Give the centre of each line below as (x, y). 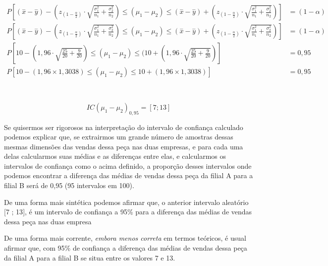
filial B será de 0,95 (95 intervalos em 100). (69, 185)
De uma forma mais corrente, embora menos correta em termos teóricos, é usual (125, 238)
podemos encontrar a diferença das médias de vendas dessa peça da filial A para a (129, 175)
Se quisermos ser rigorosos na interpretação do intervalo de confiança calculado (124, 127)
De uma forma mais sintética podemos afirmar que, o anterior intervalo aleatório (126, 202)
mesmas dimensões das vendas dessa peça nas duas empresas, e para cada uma (124, 146)
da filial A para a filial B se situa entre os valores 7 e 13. (90, 257)
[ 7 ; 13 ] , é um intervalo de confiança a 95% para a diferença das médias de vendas (128, 212)
